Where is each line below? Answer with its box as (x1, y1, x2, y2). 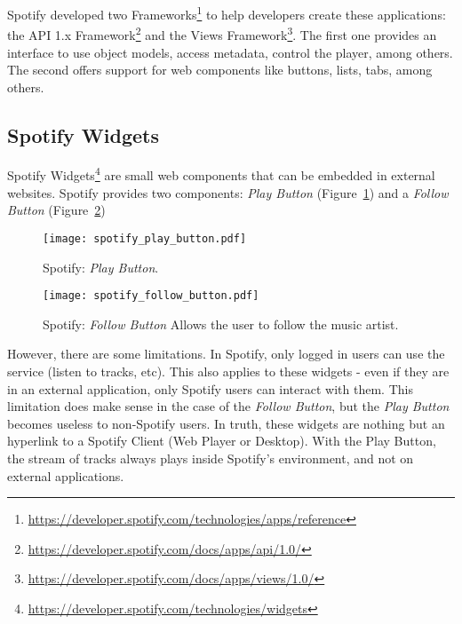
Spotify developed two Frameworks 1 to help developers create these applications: (7, 3, 446, 23)
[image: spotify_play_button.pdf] (43, 232, 247, 245)
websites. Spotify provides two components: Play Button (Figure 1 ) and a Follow (7, 183, 449, 201)
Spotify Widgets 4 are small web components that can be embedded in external (7, 163, 435, 185)
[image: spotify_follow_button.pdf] (43, 289, 259, 303)
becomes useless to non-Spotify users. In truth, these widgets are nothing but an (7, 414, 445, 432)
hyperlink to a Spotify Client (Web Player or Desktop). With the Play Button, (7, 431, 436, 450)
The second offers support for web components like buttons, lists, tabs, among (7, 60, 433, 79)
